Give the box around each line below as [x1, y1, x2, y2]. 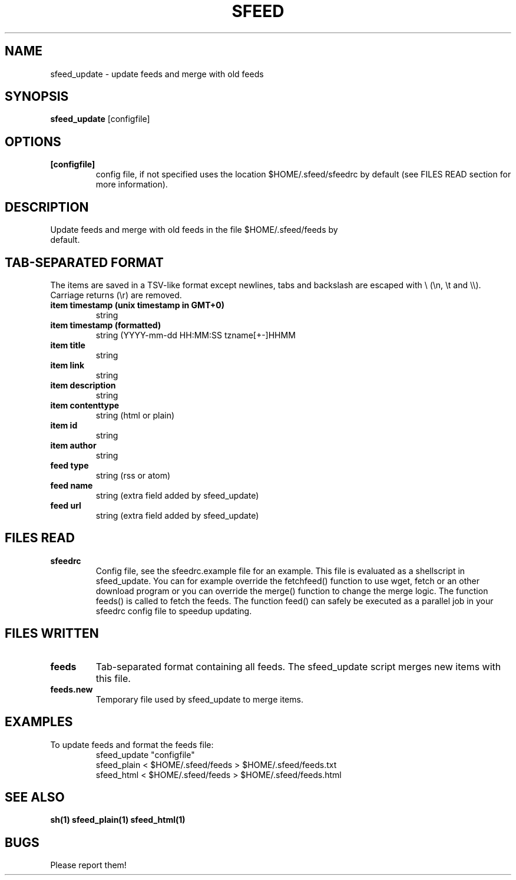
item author [50, 440, 97, 450]
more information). [95, 179, 168, 190]
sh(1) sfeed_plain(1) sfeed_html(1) [50, 815, 186, 825]
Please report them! [50, 860, 127, 871]
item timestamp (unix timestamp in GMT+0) [50, 299, 224, 310]
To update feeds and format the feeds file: [50, 739, 214, 750]
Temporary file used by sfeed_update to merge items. [95, 694, 303, 704]
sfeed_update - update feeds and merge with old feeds [50, 68, 264, 79]
